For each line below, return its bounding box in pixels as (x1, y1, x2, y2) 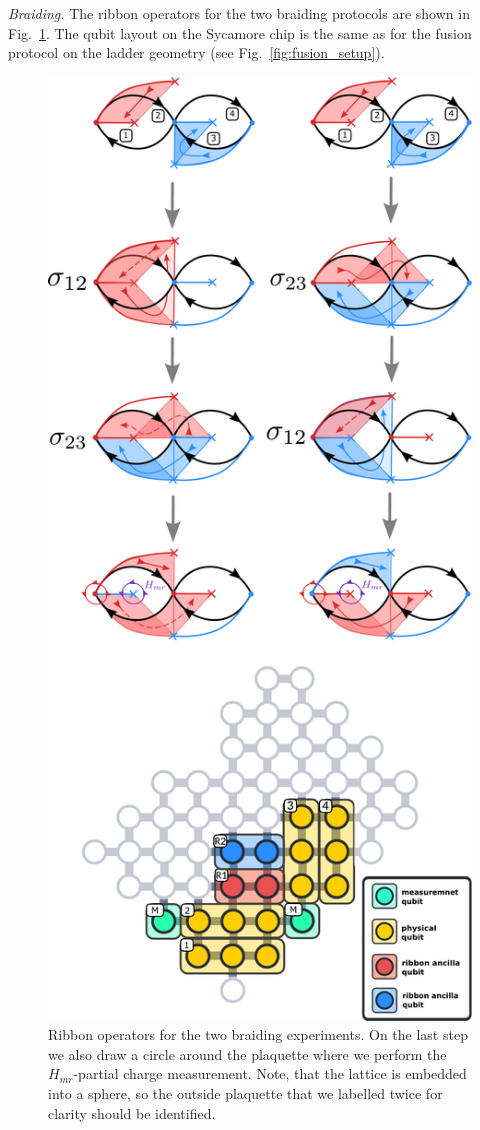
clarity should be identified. (48, 1102, 216, 1123)
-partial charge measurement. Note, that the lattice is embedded (73, 1063, 467, 1084)
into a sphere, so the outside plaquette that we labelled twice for (48, 1083, 443, 1104)
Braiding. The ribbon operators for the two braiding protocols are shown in (8, 3, 470, 23)
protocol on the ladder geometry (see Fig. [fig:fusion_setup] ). (8, 42, 385, 63)
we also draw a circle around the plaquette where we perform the (48, 1043, 447, 1064)
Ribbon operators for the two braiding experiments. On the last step (48, 1024, 468, 1045)
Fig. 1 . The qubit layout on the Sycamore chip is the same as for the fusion (8, 22, 472, 43)
